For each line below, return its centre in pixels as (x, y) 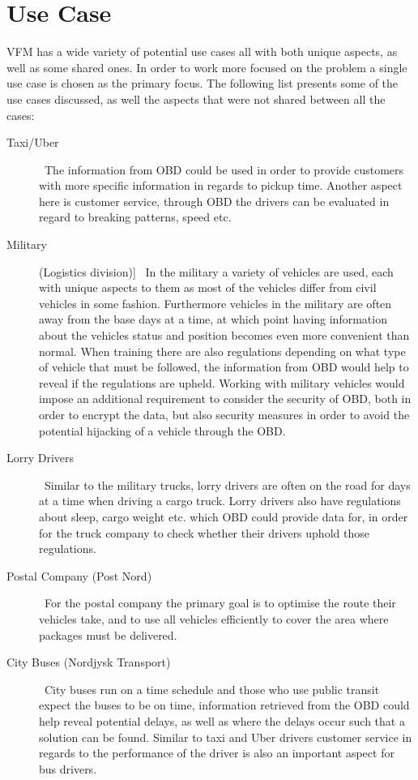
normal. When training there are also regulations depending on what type (222, 351)
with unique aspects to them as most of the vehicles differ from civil (208, 287)
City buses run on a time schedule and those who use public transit (212, 689)
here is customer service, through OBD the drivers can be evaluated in (214, 201)
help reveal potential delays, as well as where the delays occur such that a (222, 720)
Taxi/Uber (33, 142)
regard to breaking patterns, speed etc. (135, 217)
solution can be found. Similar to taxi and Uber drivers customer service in (226, 737)
